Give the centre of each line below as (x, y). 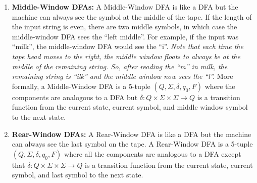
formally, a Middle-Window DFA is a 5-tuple (81, 86)
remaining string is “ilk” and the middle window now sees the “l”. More (122, 76)
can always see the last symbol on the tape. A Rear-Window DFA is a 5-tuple (132, 144)
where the (220, 86)
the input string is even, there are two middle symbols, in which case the (124, 27)
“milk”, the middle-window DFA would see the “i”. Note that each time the (127, 46)
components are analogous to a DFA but (75, 97)
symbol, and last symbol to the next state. (78, 175)
